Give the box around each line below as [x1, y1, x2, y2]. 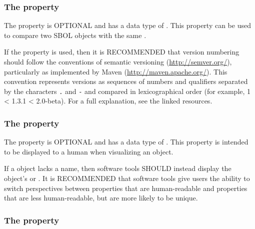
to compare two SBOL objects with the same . [4, 29, 146, 40]
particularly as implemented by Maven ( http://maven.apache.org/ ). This [4, 66, 227, 76]
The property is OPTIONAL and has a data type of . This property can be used [4, 20, 251, 30]
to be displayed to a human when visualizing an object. [4, 146, 173, 156]
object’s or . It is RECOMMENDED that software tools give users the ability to [4, 173, 250, 183]
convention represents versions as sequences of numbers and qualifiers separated [4, 76, 248, 86]
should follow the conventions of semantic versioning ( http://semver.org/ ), [4, 56, 232, 66]
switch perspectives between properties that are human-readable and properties [4, 182, 247, 193]
